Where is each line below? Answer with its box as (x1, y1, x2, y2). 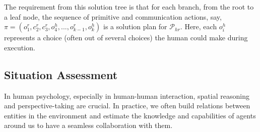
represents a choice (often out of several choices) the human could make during (4, 32, 248, 43)
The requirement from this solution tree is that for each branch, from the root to (4, 2, 254, 12)
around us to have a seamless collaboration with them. (4, 120, 173, 130)
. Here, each (180, 21, 217, 32)
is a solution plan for (103, 21, 167, 32)
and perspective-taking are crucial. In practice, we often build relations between (4, 100, 250, 111)
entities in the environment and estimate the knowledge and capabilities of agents (4, 110, 256, 120)
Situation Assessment (4, 67, 118, 82)
